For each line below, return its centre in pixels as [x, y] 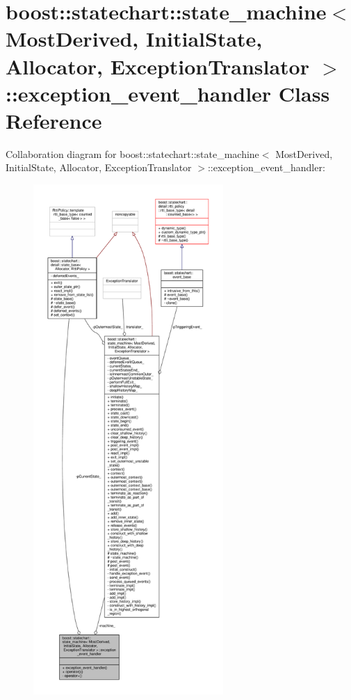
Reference [54, 120]
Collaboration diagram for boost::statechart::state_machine [132, 153]
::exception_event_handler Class [168, 93]
